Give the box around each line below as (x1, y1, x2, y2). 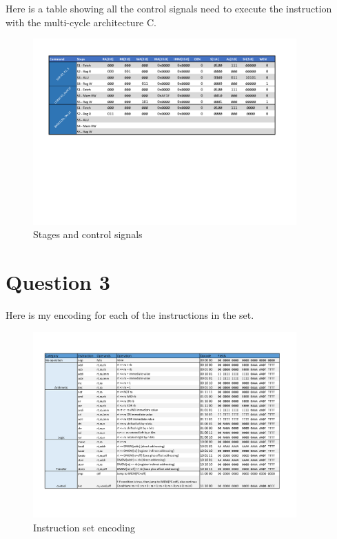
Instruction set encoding (33, 520, 135, 534)
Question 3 (6, 267, 110, 295)
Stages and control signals (33, 227, 143, 242)
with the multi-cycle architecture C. (6, 14, 157, 29)
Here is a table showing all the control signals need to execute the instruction (6, 1, 332, 15)
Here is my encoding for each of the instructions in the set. (6, 307, 254, 322)
